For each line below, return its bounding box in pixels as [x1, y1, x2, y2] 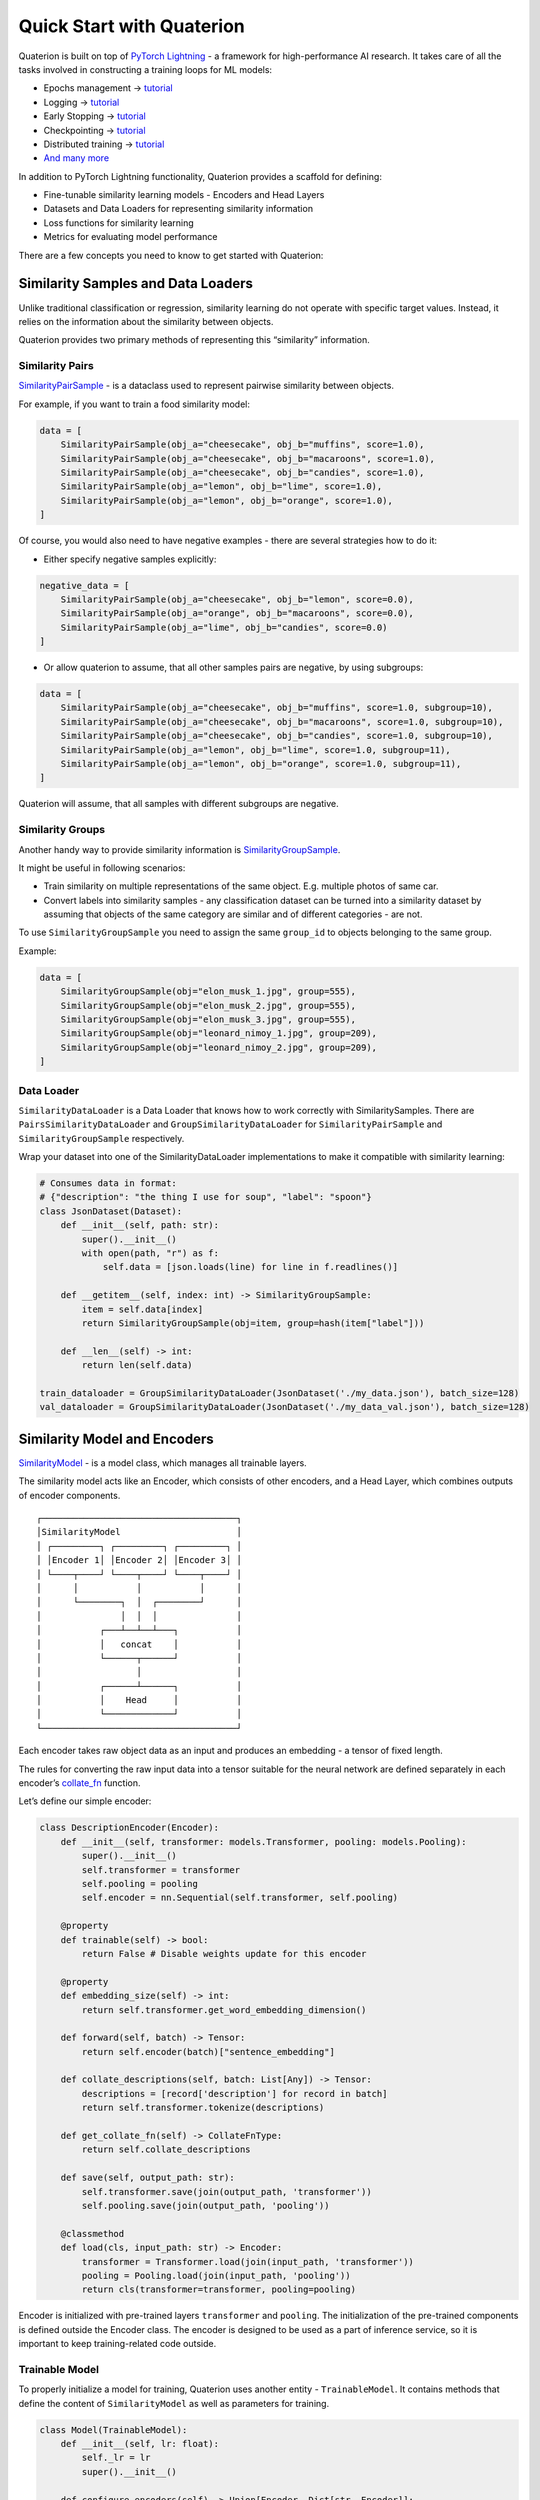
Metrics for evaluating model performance [43, 231, 218, 243]
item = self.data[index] [81, 1303, 204, 1315]
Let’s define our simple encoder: [18, 1795, 152, 1807]
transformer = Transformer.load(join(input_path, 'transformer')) [81, 2256, 415, 2267]
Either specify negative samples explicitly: [43, 553, 217, 565]
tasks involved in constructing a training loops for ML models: [18, 63, 273, 75]
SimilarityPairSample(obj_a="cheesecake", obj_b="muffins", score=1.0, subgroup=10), [60, 702, 494, 714]
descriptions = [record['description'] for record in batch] [81, 2088, 388, 2099]
